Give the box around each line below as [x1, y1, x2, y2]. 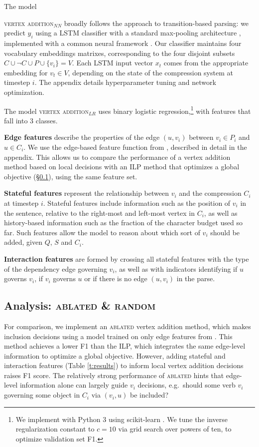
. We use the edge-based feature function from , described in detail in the [23, 141, 247, 152]
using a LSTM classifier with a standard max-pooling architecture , [35, 27, 241, 38]
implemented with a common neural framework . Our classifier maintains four [4, 37, 242, 48]
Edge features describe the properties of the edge [4, 132, 160, 142]
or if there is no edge [84, 273, 147, 284]
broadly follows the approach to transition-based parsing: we [64, 17, 249, 28]
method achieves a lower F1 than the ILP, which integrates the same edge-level [4, 341, 246, 351]
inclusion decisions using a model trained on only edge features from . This [4, 331, 233, 341]
